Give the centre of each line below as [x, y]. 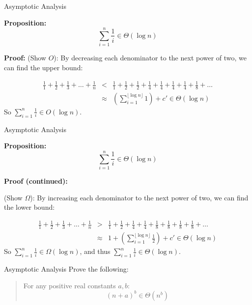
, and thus [95, 251]
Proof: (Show [25, 58]
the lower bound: [29, 207]
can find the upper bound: [43, 67]
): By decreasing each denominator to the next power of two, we [150, 58]
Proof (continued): [36, 181]
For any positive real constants [70, 285]
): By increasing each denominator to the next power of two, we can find [139, 197]
